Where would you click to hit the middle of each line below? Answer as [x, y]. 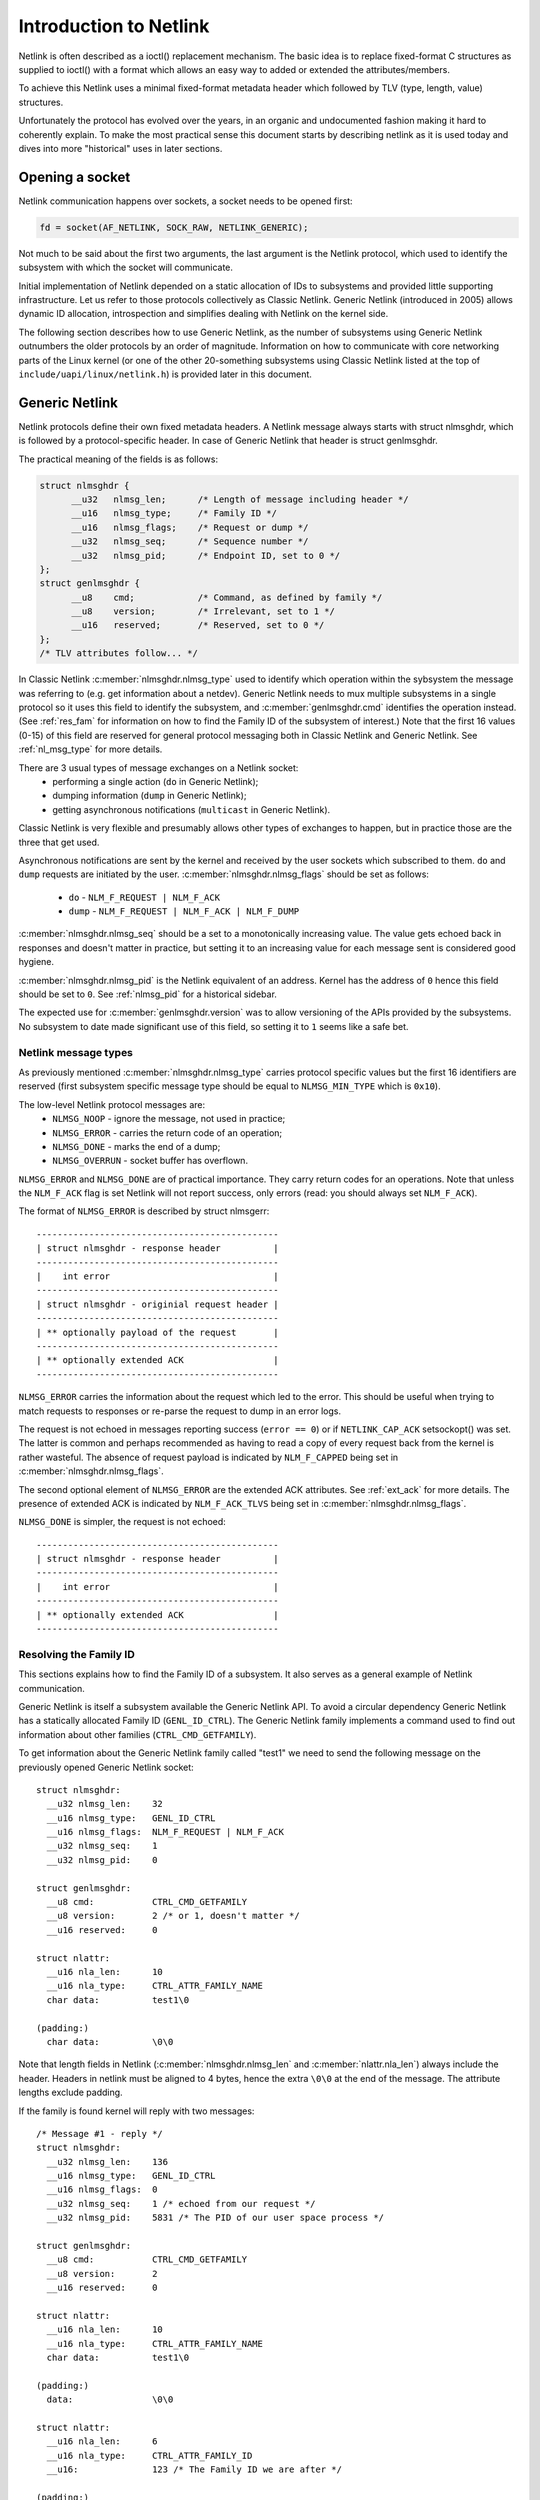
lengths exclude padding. [71, 2092]
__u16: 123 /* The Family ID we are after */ [194, 2469]
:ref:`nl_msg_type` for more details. [90, 749]
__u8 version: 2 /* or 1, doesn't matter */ [173, 1916]
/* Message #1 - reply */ [100, 2133]
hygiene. [36, 962]
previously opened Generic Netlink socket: [106, 1767]
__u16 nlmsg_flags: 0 [102, 2189]
